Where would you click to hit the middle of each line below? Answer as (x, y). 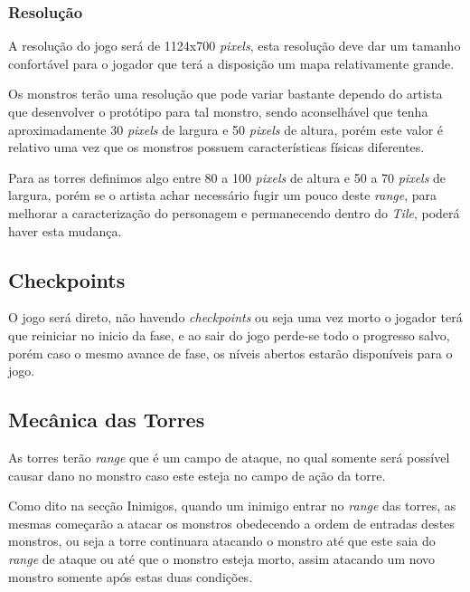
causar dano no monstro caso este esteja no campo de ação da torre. (197, 475)
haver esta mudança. (65, 230)
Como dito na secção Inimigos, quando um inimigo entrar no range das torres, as (232, 506)
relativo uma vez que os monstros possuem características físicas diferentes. (216, 147)
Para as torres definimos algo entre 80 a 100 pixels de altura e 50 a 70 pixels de (227, 177)
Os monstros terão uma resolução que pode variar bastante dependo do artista (226, 94)
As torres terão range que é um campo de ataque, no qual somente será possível (229, 457)
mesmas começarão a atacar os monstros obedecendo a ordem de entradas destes (231, 523)
